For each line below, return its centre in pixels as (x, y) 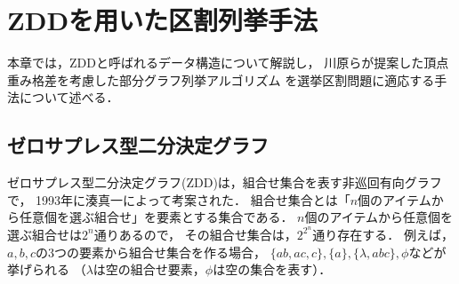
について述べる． (69, 97)
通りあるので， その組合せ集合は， (195, 234)
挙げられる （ (47, 269)
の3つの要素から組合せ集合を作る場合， (150, 252)
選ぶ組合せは (44, 234)
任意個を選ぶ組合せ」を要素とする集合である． (156, 217)
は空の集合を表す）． (272, 269)
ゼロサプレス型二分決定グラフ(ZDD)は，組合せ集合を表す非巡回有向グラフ (225, 182)
